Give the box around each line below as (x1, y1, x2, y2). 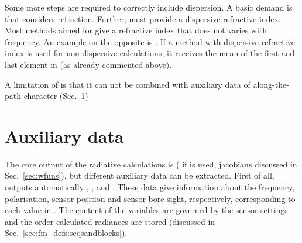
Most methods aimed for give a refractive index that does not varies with (5, 24, 267, 36)
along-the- (253, 78, 289, 90)
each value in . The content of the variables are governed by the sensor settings (5, 204, 288, 216)
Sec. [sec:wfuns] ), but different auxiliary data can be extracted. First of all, (5, 169, 274, 182)
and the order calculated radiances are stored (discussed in (5, 215, 215, 227)
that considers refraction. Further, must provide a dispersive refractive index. (5, 12, 281, 25)
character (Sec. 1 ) (23, 90, 88, 102)
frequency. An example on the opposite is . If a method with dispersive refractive (5, 35, 295, 47)
